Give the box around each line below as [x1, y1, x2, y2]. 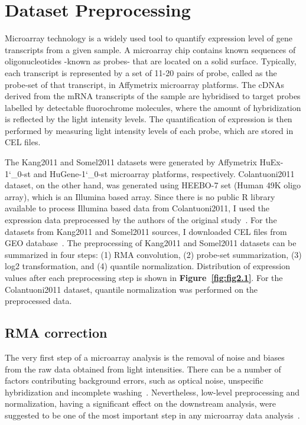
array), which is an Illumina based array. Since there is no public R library [5, 190, 275, 202]
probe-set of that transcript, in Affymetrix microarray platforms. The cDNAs [5, 78, 284, 90]
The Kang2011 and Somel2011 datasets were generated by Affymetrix [5, 156, 257, 168]
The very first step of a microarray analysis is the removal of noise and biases [5, 351, 285, 363]
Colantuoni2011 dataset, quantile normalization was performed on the [5, 283, 258, 295]
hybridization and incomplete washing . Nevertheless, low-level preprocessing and [5, 385, 300, 398]
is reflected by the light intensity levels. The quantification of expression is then [5, 113, 292, 125]
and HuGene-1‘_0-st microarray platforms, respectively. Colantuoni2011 [33, 167, 295, 179]
